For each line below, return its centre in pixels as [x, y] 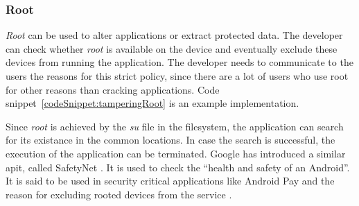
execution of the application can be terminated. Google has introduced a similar [176, 153]
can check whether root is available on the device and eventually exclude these [172, 48]
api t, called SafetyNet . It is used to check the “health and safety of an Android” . [178, 167]
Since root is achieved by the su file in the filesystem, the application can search [175, 126]
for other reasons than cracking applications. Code [113, 89]
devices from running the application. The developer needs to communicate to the [179, 62]
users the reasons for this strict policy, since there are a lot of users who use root [177, 76]
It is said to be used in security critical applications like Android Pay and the [170, 181]
